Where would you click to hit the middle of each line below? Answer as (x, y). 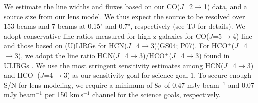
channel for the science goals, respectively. (156, 95)
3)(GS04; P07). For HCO (189, 46)
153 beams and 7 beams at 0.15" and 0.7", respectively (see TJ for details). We (125, 26)
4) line (242, 36)
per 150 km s (64, 95)
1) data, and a (225, 6)
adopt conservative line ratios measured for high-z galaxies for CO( (107, 36)
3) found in (212, 55)
